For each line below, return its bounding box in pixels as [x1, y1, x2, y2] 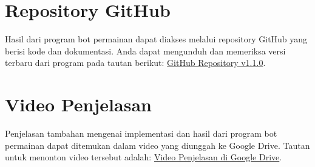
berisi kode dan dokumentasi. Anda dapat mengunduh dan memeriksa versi [5, 44, 286, 57]
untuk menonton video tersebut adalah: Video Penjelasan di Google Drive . [5, 151, 282, 163]
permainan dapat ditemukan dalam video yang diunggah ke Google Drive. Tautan [5, 139, 310, 151]
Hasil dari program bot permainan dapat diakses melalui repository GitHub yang [5, 33, 308, 45]
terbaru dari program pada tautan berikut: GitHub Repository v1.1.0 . [5, 56, 266, 69]
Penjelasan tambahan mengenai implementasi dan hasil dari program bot [5, 127, 277, 140]
